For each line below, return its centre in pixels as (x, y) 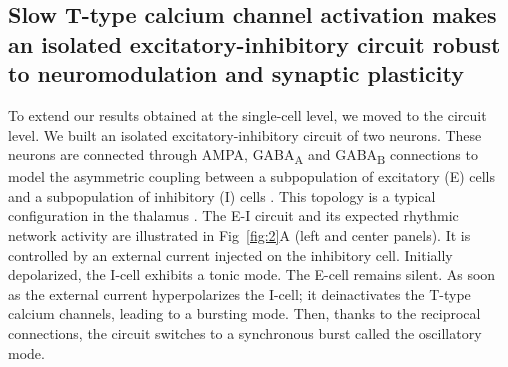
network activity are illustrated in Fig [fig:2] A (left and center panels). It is (239, 235)
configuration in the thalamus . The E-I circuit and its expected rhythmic (233, 215)
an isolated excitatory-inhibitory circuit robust (254, 43)
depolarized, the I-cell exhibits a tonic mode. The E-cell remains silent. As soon (252, 274)
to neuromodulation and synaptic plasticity (236, 73)
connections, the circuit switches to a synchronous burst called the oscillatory (245, 333)
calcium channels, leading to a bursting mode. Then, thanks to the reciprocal (244, 313)
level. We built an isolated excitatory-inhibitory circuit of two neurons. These (245, 134)
